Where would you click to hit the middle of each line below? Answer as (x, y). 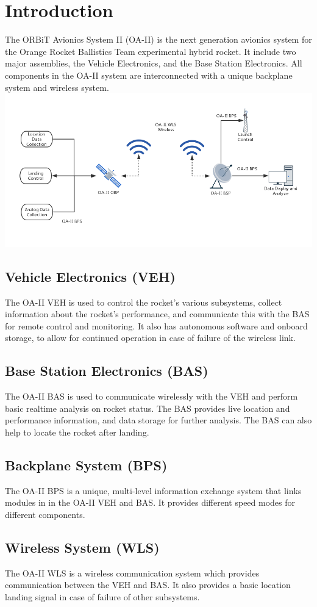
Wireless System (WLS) (82, 547)
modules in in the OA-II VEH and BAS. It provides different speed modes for (150, 502)
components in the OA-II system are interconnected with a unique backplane (149, 75)
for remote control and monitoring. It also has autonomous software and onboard (156, 325)
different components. (45, 514)
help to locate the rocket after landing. (77, 432)
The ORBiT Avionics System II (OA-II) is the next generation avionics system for (158, 39)
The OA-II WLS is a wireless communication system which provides (132, 573)
